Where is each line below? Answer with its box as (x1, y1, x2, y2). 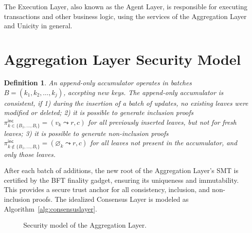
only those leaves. (4, 149, 55, 159)
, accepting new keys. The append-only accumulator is (63, 87, 223, 97)
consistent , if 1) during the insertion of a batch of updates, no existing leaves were (4, 97, 248, 108)
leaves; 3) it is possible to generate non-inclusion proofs (4, 128, 169, 138)
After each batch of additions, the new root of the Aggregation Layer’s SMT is (4, 165, 239, 175)
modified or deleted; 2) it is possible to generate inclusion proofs (4, 107, 194, 117)
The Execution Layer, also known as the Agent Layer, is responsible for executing (4, 1, 248, 11)
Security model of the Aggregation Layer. (23, 220, 147, 230)
